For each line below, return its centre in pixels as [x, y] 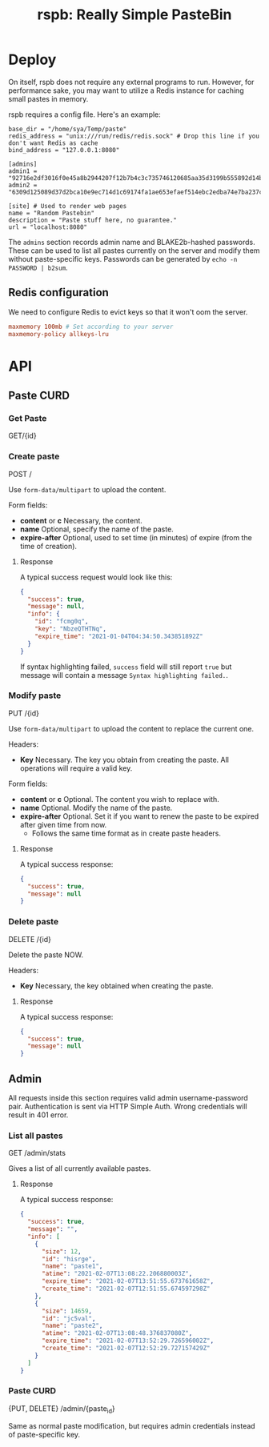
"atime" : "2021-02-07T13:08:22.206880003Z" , [117, 1274]
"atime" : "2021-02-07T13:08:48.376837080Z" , [117, 1333]
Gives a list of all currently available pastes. [80, 1168]
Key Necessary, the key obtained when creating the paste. [116, 985]
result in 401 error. [38, 1115]
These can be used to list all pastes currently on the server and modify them [134, 251]
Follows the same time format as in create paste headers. [126, 833]
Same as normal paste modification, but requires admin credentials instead [132, 1425]
